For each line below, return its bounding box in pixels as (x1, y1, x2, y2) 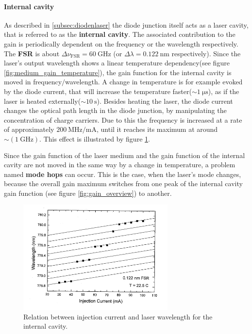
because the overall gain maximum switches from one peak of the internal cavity (4, 178, 243, 189)
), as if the (208, 86, 239, 96)
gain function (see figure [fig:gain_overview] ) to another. (4, 188, 172, 198)
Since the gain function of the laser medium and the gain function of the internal (4, 150, 245, 160)
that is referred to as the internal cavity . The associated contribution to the (4, 29, 235, 39)
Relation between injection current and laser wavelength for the (23, 311, 213, 321)
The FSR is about (4, 48, 60, 58)
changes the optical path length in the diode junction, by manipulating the (4, 105, 227, 115)
